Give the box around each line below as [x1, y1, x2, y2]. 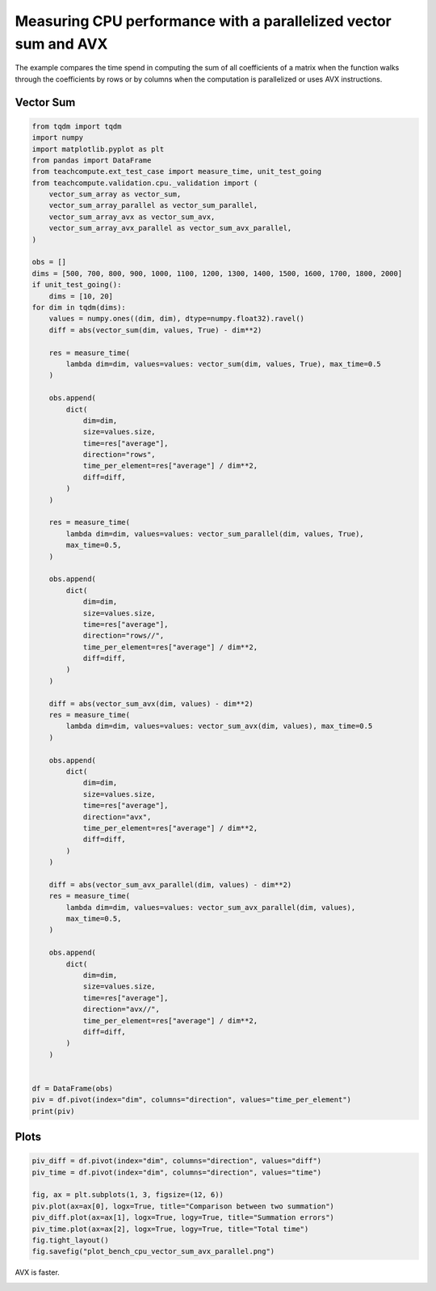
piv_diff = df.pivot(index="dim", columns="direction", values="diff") [31, 1157, 322, 1166]
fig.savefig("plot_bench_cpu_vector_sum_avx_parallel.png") [31, 1247, 275, 1256]
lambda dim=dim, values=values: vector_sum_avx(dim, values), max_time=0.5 [65, 722, 373, 731]
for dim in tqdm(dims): [31, 303, 127, 311]
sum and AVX [15, 35, 108, 53]
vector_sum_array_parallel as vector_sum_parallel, [48, 201, 258, 210]
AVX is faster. [15, 1268, 60, 1277]
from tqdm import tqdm [31, 121, 122, 131]
